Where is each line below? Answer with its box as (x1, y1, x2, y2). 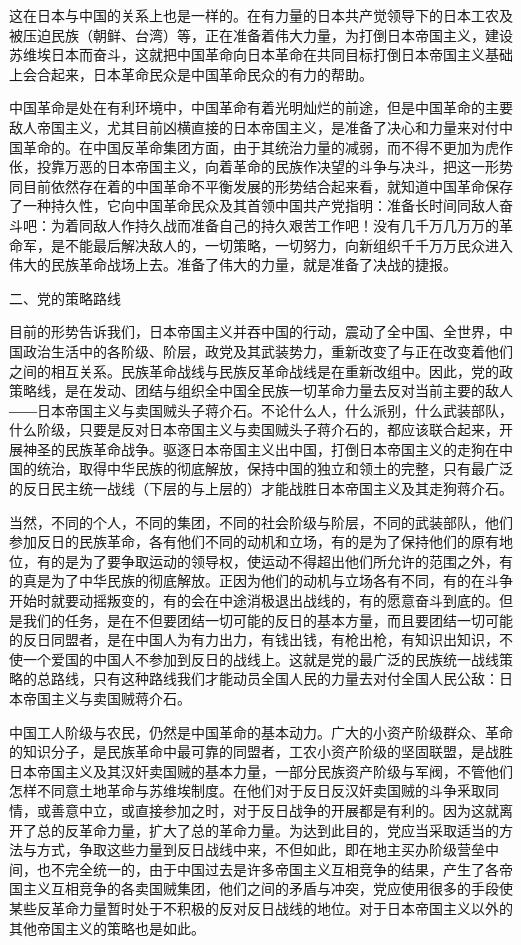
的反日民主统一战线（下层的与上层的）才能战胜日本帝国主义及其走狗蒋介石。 (9, 478, 513, 499)
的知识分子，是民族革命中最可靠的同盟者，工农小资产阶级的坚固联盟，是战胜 (9, 741, 513, 762)
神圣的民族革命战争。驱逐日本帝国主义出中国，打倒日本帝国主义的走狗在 (22, 438, 499, 459)
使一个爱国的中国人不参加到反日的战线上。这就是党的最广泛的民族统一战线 (9, 648, 499, 669)
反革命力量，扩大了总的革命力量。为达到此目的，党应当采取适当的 (64, 819, 499, 840)
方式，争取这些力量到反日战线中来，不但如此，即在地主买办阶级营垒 (36, 839, 485, 860)
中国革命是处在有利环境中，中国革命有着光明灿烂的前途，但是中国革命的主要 (9, 97, 513, 118)
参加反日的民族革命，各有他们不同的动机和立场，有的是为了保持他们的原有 (9, 531, 499, 552)
